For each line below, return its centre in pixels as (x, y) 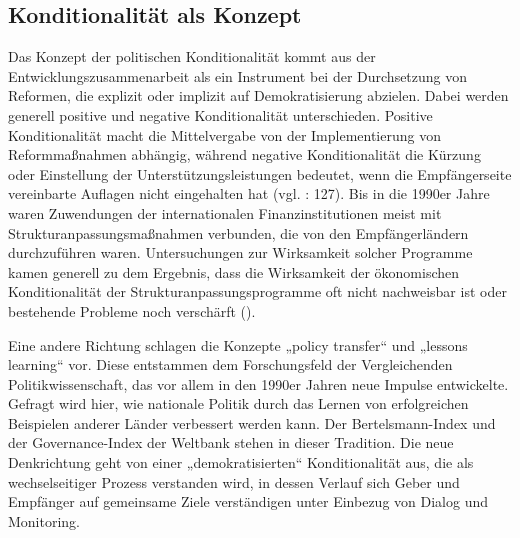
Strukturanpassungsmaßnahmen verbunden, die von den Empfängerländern (238, 232)
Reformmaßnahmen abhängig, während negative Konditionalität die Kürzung (244, 154)
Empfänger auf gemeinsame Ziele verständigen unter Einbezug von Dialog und (248, 501)
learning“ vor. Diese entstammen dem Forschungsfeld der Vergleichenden (230, 364)
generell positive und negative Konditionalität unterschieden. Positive (220, 114)
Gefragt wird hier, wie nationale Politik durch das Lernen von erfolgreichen (238, 403)
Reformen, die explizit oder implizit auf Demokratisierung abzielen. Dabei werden (258, 95)
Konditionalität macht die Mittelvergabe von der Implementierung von (224, 134)
